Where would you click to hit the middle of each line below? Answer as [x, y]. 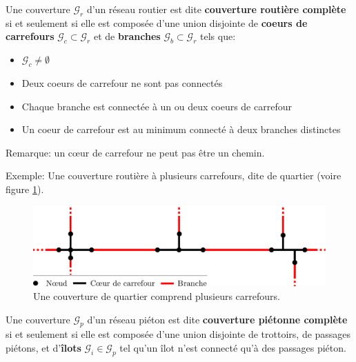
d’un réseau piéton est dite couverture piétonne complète [217, 319]
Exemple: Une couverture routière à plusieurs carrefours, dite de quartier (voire [174, 175]
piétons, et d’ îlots [43, 347]
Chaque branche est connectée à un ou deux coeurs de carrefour [157, 106]
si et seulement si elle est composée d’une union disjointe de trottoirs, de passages [178, 334]
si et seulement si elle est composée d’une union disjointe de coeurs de [157, 22]
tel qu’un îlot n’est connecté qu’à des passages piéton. [233, 347]
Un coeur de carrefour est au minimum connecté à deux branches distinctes [181, 129]
